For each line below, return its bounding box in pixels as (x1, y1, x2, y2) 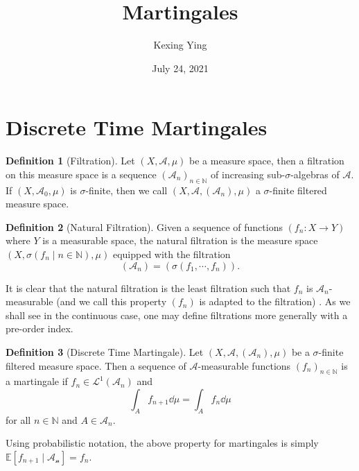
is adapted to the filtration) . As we (199, 294, 351, 309)
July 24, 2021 (152, 60, 209, 75)
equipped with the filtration (112, 247, 231, 262)
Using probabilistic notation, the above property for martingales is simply (6, 436, 319, 450)
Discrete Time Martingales (6, 113, 268, 142)
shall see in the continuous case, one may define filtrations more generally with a (6, 307, 348, 322)
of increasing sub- (211, 166, 286, 181)
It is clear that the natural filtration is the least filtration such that (6, 280, 291, 295)
